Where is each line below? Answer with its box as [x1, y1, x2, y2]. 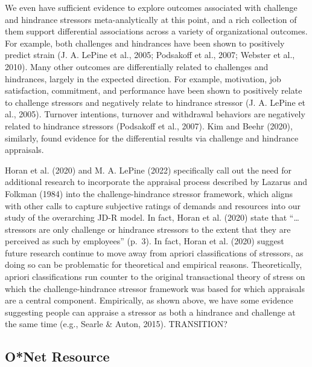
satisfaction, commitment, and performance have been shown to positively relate [5, 84, 302, 97]
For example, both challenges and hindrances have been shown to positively [5, 36, 285, 49]
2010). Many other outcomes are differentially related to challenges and [5, 60, 269, 73]
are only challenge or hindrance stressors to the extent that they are [39, 222, 291, 235]
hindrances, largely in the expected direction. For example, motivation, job [5, 72, 281, 85]
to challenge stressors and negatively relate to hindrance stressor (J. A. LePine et [5, 96, 305, 108]
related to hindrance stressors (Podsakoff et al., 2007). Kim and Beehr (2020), [5, 119, 293, 132]
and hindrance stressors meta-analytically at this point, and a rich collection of [5, 13, 297, 25]
